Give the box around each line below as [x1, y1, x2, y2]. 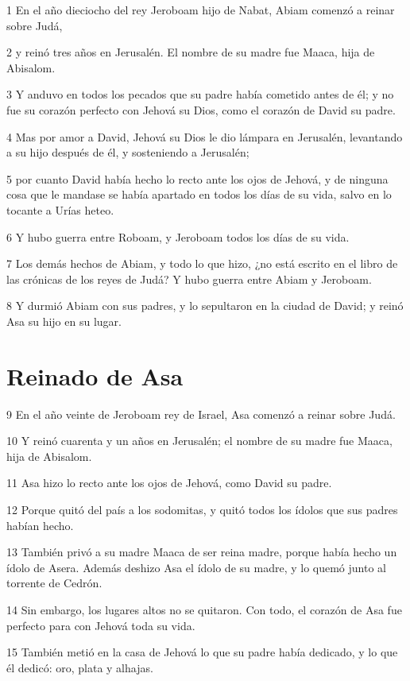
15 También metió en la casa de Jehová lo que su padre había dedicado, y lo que [6, 644, 398, 660]
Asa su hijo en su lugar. [6, 312, 122, 329]
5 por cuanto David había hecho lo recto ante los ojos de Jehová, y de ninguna [6, 170, 389, 187]
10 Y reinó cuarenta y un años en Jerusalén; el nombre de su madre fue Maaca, [6, 432, 393, 449]
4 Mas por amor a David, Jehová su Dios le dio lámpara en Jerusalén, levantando [6, 128, 403, 145]
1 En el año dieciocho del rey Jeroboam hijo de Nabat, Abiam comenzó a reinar [6, 2, 395, 17]
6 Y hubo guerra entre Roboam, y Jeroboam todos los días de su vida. [6, 228, 350, 245]
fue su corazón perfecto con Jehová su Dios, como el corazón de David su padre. [6, 101, 396, 118]
